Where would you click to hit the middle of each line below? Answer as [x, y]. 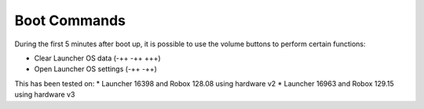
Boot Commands [70, 20]
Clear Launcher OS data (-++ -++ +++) [97, 58]
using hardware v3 [45, 95]
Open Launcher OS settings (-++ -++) [95, 69]
